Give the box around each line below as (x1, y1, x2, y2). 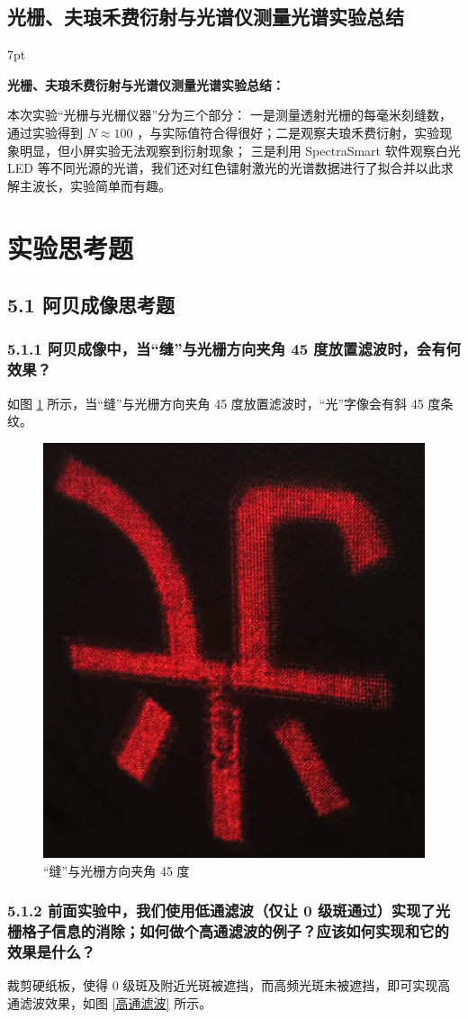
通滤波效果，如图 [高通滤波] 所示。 (7, 993, 212, 1012)
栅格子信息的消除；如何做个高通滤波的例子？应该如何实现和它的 (7, 919, 449, 942)
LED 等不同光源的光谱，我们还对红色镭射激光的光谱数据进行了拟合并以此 (7, 158, 441, 177)
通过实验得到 (7, 122, 83, 141)
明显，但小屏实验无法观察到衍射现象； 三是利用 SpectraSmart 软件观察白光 (19, 140, 461, 159)
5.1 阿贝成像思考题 (7, 291, 175, 319)
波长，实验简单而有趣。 (31, 176, 171, 194)
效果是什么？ (7, 940, 96, 962)
